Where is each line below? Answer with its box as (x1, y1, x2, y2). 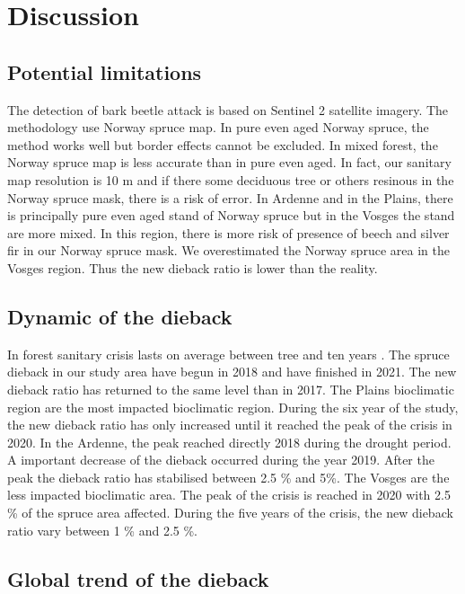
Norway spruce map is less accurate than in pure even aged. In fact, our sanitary (7, 153, 452, 172)
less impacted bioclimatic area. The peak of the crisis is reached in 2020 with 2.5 (7, 485, 451, 504)
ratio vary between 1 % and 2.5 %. (7, 520, 198, 539)
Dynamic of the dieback (7, 302, 232, 330)
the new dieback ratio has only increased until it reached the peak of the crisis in (7, 415, 452, 434)
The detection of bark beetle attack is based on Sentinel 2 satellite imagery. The (7, 100, 449, 119)
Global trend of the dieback (7, 564, 269, 592)
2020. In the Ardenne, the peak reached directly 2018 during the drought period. (7, 432, 452, 451)
